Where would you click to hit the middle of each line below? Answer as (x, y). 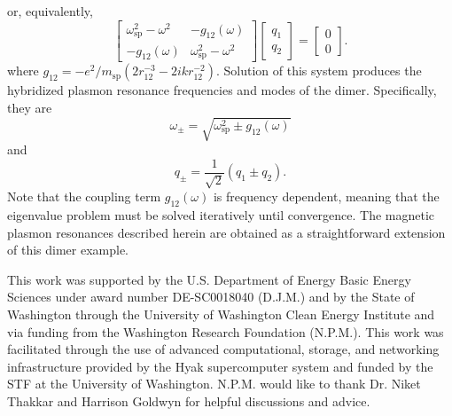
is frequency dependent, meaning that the (326, 196)
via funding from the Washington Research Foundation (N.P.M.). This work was (226, 331)
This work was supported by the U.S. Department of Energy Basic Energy (209, 279)
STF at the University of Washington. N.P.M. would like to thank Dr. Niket (214, 384)
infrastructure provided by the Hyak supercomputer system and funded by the (220, 366)
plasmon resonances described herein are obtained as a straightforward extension (226, 232)
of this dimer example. (68, 250)
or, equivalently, (50, 11)
